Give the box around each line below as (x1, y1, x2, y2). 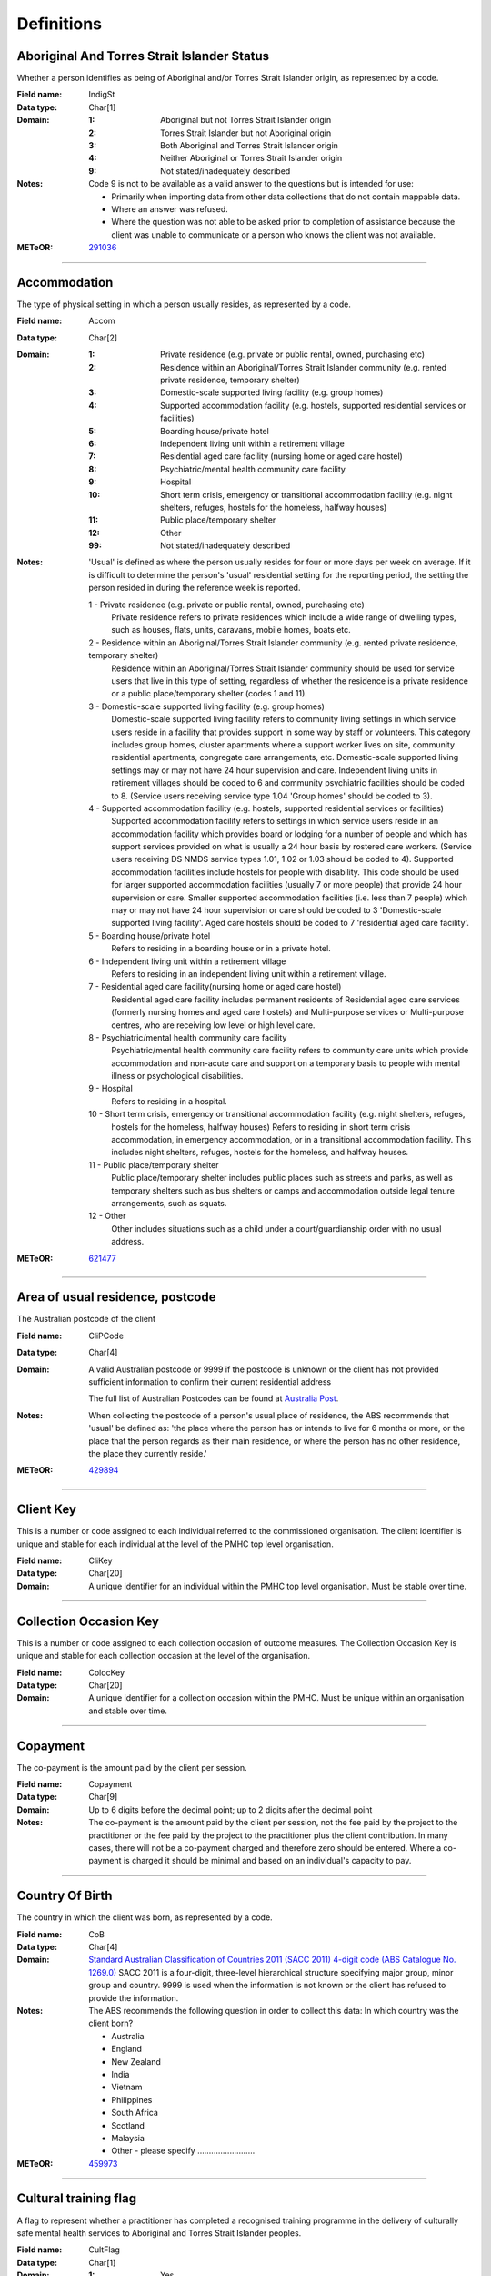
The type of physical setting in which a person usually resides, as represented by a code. (16, 299, 352, 310)
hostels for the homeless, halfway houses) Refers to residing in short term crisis (111, 1121, 411, 1133)
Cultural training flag (16, 2190, 136, 2207)
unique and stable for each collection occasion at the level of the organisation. (16, 1651, 311, 1661)
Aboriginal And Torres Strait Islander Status (16, 48, 270, 64)
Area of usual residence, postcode (16, 1289, 216, 1306)
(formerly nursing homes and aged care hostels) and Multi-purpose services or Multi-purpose (111, 1007, 464, 1018)
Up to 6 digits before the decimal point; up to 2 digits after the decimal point (88, 1804, 373, 1815)
